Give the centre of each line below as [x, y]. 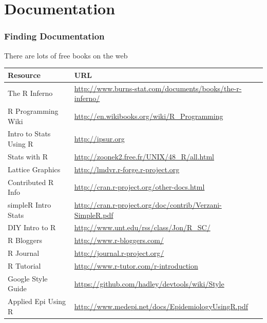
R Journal [24, 253]
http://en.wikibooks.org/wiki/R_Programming [149, 116]
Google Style [28, 278]
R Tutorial [24, 265]
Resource [24, 75]
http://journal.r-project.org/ [119, 253]
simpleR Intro [30, 204]
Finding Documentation [54, 36]
